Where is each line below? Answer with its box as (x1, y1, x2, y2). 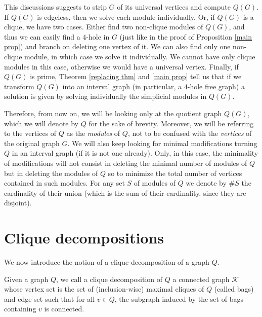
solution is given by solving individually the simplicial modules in (4, 91, 207, 101)
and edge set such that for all (4, 293, 95, 304)
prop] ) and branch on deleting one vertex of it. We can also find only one (4, 41, 231, 52)
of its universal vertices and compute (117, 2, 231, 12)
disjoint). (4, 197, 32, 208)
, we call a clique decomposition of (56, 273, 163, 284)
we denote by (186, 178, 227, 188)
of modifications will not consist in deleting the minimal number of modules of (4, 157, 247, 168)
